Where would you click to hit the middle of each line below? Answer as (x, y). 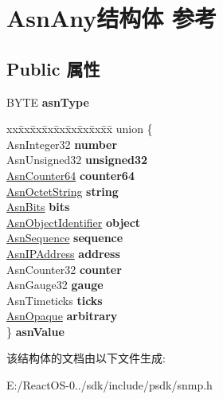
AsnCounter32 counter (64, 269)
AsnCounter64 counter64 (70, 175)
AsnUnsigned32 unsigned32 (77, 160)
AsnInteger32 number (62, 144)
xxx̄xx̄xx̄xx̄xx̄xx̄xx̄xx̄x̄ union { (80, 129)
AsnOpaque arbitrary (62, 316)
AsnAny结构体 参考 (111, 18)
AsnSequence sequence (65, 238)
